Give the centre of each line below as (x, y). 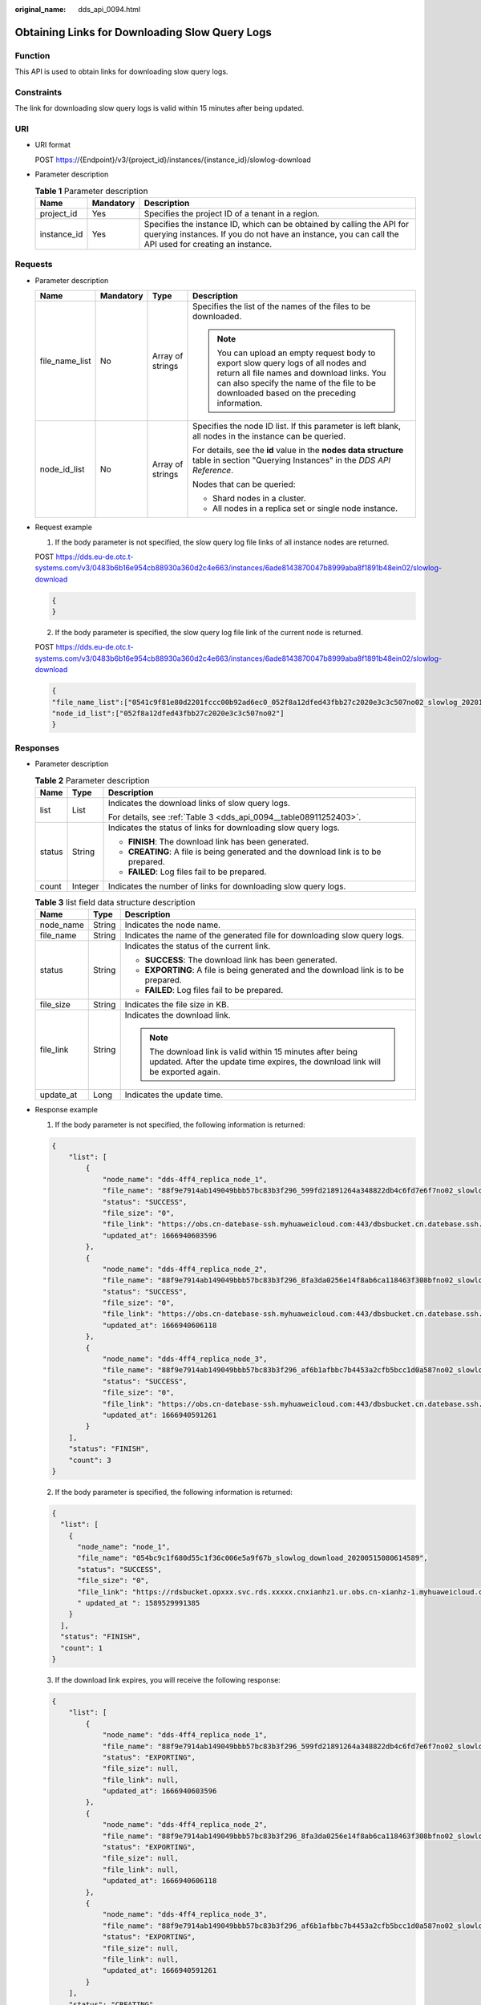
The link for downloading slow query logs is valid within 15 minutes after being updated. (160, 108)
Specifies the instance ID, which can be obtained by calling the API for (276, 224)
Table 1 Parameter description (91, 191)
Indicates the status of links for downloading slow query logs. (224, 828)
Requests (34, 265)
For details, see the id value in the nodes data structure (298, 451)
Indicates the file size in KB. (177, 1005)
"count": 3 (90, 1460)
